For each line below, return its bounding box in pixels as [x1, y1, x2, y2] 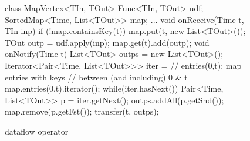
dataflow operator [5, 125, 69, 137]
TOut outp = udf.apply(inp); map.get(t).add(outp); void [5, 36, 210, 48]
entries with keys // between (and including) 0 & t [5, 70, 188, 83]
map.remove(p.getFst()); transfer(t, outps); [5, 105, 159, 117]
